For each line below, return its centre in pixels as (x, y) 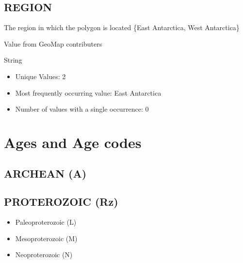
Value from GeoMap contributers (53, 43)
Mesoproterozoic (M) (46, 238)
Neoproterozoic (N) (44, 255)
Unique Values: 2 (40, 76)
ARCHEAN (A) (45, 173)
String (13, 60)
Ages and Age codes (73, 142)
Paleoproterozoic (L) (46, 222)
